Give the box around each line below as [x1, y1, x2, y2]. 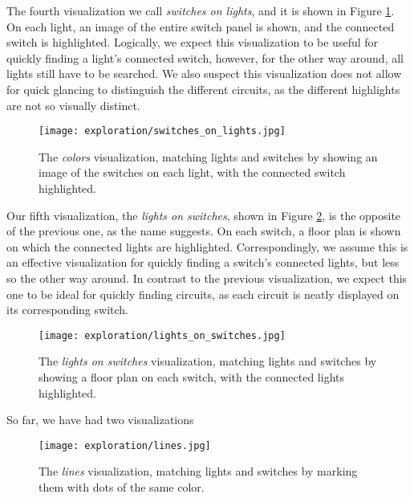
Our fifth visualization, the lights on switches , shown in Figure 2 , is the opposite [6, 206, 401, 223]
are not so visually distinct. [6, 96, 140, 113]
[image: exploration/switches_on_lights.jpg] [39, 125, 286, 137]
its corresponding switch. [6, 301, 128, 318]
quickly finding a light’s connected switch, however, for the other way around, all [6, 49, 404, 66]
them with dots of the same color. [39, 479, 205, 496]
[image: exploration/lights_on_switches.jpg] [39, 329, 286, 341]
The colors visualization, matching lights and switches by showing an [39, 148, 378, 165]
